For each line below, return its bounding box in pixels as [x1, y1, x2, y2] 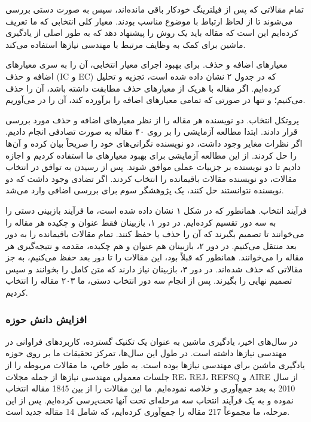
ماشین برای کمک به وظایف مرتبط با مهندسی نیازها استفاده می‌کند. [5, 38, 246, 50]
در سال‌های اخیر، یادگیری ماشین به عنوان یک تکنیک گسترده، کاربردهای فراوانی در [5, 335, 298, 347]
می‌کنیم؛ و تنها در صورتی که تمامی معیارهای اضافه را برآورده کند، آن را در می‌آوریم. [5, 93, 306, 106]
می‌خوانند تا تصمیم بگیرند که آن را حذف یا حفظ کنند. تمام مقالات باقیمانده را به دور [5, 227, 304, 240]
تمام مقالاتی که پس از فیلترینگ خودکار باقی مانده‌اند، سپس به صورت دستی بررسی [5, 3, 304, 15]
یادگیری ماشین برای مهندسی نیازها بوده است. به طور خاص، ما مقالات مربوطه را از [5, 359, 305, 371]
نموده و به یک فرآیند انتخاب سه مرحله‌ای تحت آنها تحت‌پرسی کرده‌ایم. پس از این [5, 393, 294, 406]
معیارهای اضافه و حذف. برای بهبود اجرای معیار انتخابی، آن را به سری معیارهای [5, 58, 288, 71]
